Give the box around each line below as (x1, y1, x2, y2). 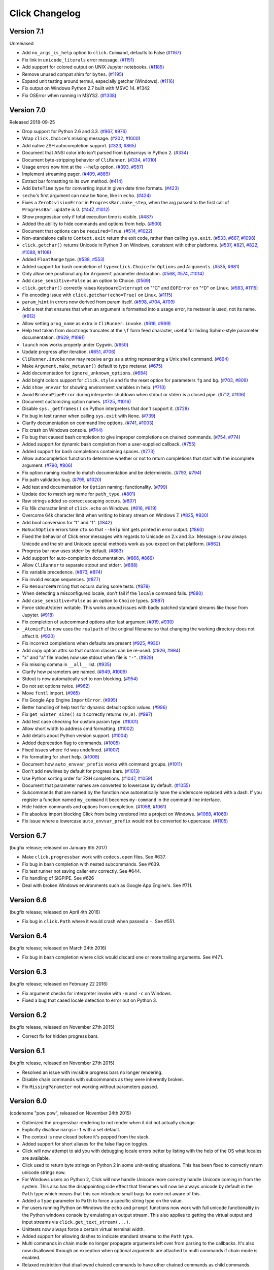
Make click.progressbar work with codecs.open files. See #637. (22, 854, 166, 860)
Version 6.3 (9, 968, 47, 976)
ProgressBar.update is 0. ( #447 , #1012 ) (22, 206, 110, 213)
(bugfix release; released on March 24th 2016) (9, 945, 107, 951)
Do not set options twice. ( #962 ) (22, 683, 90, 689)
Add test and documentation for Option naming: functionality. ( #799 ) (22, 484, 167, 490)
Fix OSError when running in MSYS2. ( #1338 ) (22, 92, 117, 99)
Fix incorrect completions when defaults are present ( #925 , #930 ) (22, 640, 160, 646)
